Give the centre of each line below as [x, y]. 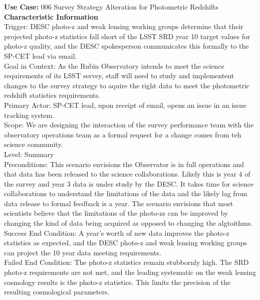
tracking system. [29, 115]
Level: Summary [29, 154]
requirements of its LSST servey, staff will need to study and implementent [119, 76]
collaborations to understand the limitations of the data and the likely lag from [126, 193]
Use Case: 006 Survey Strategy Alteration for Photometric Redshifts [111, 7]
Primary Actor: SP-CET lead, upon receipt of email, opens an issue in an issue [125, 105]
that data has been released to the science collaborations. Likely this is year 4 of [127, 174]
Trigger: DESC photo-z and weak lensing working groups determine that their [124, 26]
